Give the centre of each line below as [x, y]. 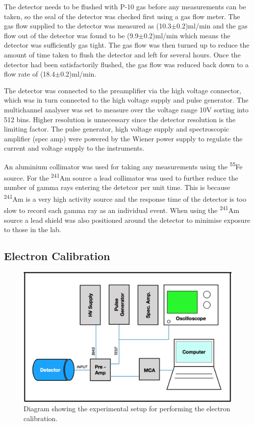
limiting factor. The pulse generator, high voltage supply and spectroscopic [116, 129]
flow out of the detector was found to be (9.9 [71, 35]
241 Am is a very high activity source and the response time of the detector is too [125, 198]
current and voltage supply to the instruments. [74, 148]
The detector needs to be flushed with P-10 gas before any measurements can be [125, 6]
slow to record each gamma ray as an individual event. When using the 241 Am [122, 209]
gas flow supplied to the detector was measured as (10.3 [88, 26]
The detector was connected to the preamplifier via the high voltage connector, [123, 90]
